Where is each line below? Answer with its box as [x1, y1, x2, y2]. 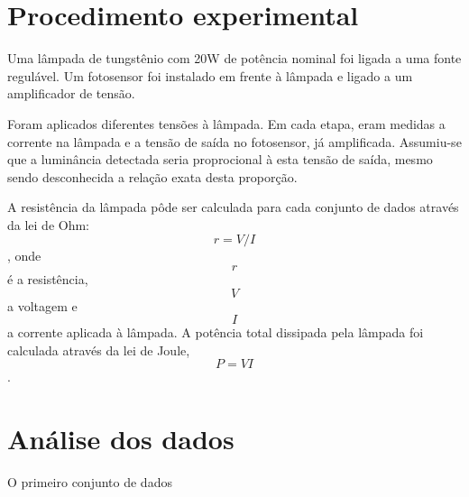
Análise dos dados [7, 420, 234, 457]
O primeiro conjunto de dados [7, 473, 172, 492]
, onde [7, 246, 41, 265]
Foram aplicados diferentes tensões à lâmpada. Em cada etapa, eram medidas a [7, 114, 446, 133]
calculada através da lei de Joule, [7, 340, 190, 359]
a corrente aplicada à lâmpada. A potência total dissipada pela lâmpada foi [7, 323, 424, 342]
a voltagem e [7, 296, 78, 315]
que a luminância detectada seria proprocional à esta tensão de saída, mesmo [7, 150, 433, 169]
